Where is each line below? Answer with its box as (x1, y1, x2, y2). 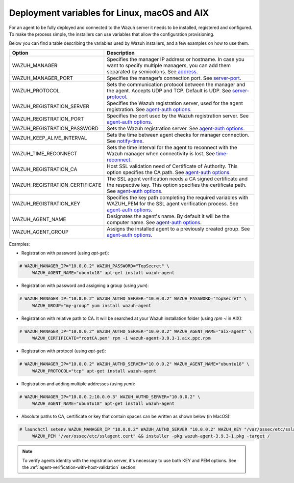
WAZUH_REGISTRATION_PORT (12, 115, 84, 122)
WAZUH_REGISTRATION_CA (12, 166, 77, 172)
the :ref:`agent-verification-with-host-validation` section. (22, 464, 137, 470)
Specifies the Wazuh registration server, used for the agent (106, 100, 243, 107)
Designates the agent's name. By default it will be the (106, 213, 230, 220)
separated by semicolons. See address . (106, 68, 198, 75)
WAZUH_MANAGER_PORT (12, 74, 73, 81)
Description (106, 49, 135, 56)
